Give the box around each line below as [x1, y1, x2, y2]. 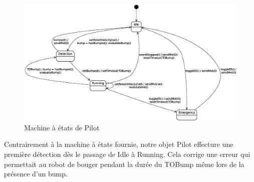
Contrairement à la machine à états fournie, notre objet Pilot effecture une [4, 139, 233, 149]
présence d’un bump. [4, 168, 68, 179]
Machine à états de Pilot [24, 122, 100, 132]
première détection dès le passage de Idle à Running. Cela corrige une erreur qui [4, 149, 250, 159]
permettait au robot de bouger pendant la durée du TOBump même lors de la [4, 158, 244, 169]
